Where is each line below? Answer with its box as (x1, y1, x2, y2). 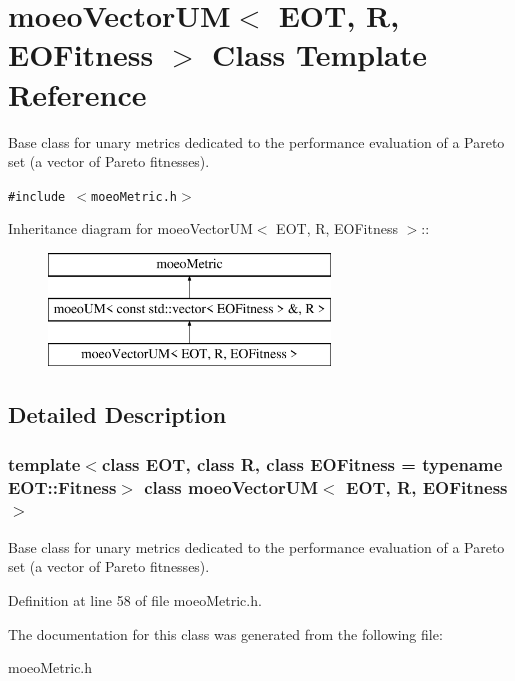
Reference (8, 73, 147, 114)
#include (8, 189, 66, 204)
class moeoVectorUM (144, 474, 319, 499)
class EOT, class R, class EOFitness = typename (101, 451, 503, 476)
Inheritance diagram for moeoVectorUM (8, 218, 253, 239)
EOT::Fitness (8, 474, 117, 499)
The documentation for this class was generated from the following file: (8, 623, 443, 644)
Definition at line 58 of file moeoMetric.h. (8, 589, 262, 610)
